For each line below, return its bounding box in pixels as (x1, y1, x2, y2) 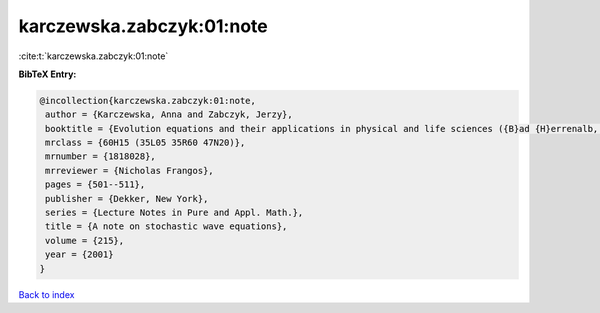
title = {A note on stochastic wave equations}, (45, 221, 288, 232)
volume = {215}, (45, 235, 125, 246)
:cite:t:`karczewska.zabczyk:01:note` (18, 50, 169, 62)
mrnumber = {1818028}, (45, 151, 157, 162)
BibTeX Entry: (18, 68, 77, 80)
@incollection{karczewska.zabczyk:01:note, (39, 95, 257, 106)
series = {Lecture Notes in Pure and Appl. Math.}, (45, 207, 304, 219)
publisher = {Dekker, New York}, (45, 193, 209, 204)
